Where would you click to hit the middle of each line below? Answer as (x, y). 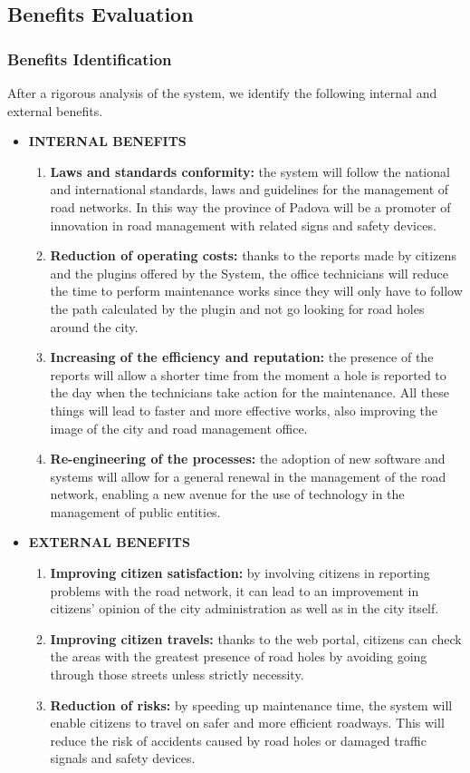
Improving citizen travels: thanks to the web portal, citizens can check (256, 638)
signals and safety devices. (123, 758)
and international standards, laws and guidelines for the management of (249, 189)
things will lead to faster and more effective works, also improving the (244, 410)
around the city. (94, 326)
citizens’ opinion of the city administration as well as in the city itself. (245, 608)
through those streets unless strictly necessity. (177, 675)
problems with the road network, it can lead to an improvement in (235, 590)
